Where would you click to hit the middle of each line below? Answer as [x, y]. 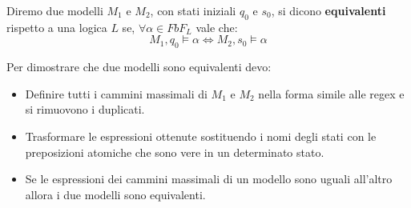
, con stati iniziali [193, 10]
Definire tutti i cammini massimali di [116, 93]
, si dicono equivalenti [328, 10]
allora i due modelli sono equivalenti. [115, 194]
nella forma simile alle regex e [331, 93]
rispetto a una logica [57, 27]
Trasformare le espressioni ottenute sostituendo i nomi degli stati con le [201, 136]
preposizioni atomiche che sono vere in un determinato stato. [175, 152]
